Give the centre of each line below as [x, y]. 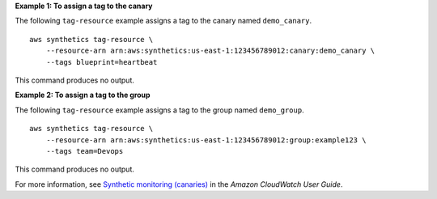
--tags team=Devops [85, 151]
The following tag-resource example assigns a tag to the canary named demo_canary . [163, 21]
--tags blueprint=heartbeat [102, 62]
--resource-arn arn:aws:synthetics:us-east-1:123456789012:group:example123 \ [206, 140]
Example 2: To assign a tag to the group [83, 95]
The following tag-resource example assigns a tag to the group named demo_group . [159, 110]
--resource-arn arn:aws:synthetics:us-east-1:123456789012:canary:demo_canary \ [210, 51]
